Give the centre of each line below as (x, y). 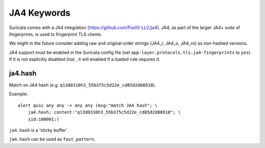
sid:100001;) (43, 119)
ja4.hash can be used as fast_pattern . (52, 139)
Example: (18, 94)
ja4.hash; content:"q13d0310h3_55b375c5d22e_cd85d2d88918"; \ (104, 112)
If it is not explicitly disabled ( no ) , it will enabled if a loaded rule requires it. (85, 59)
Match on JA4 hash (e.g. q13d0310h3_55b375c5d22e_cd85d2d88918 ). (83, 85)
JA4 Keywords (40, 13)
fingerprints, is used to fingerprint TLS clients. (56, 34)
